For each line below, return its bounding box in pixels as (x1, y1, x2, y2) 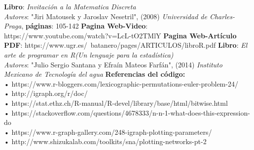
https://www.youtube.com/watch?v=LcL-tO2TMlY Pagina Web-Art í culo (4, 30, 237, 40)
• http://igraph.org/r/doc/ (4, 88, 88, 98)
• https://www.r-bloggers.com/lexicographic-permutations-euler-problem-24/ (4, 78, 238, 89)
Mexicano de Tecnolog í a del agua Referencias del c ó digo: (4, 69, 185, 79)
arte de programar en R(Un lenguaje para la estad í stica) (4, 49, 174, 60)
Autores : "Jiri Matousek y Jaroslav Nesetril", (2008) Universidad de (4, 11, 207, 21)
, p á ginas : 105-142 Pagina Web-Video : (21, 21, 148, 31)
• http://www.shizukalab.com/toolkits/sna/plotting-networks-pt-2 (4, 136, 207, 147)
